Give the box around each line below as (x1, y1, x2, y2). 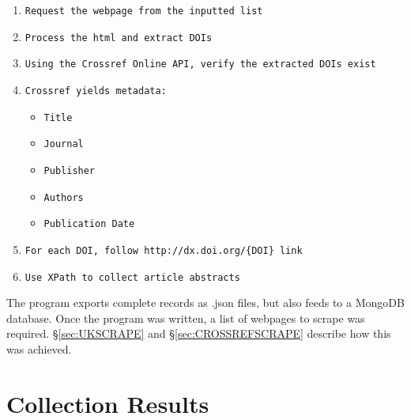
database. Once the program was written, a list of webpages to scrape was (6, 309, 365, 326)
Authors (43, 191, 84, 203)
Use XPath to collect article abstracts (25, 271, 240, 283)
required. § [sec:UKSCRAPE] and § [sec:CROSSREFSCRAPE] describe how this (6, 325, 391, 342)
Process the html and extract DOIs (25, 32, 213, 44)
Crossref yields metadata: (25, 85, 167, 96)
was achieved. (6, 341, 72, 357)
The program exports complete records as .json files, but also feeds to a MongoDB (6, 294, 405, 311)
